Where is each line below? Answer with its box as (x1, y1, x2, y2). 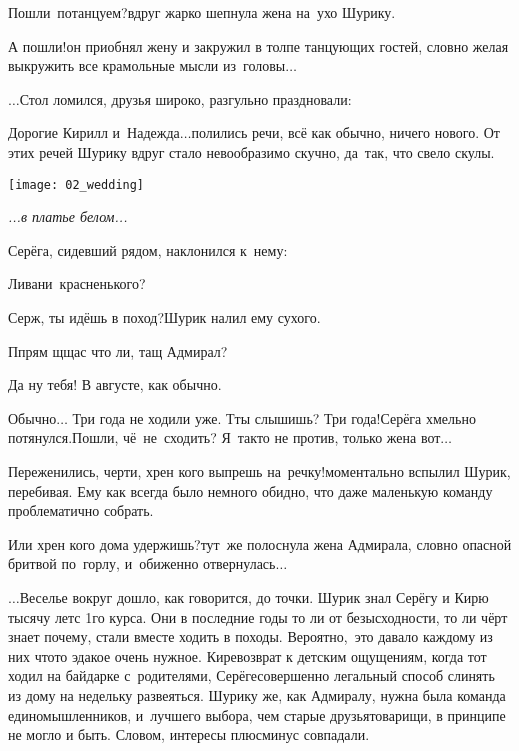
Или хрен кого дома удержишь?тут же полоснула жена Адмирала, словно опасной (8, 533, 512, 554)
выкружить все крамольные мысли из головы (8, 55, 286, 76)
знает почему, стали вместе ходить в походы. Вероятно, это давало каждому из (8, 626, 493, 647)
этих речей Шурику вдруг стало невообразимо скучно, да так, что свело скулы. (8, 141, 495, 162)
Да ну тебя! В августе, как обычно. (8, 374, 222, 395)
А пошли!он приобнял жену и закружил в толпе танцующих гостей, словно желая (8, 35, 509, 56)
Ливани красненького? (8, 273, 146, 294)
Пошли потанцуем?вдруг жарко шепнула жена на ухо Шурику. (8, 2, 396, 22)
